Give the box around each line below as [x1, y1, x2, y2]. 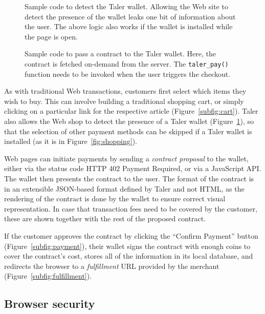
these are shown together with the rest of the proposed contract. [4, 213, 206, 224]
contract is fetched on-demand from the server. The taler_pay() [25, 58, 229, 69]
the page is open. [25, 31, 78, 41]
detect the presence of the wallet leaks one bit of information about [25, 11, 236, 22]
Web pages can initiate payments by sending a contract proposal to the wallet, [4, 153, 249, 163]
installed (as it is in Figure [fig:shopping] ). [4, 136, 137, 146]
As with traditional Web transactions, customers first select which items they [4, 86, 247, 96]
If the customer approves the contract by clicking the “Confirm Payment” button [4, 230, 258, 241]
